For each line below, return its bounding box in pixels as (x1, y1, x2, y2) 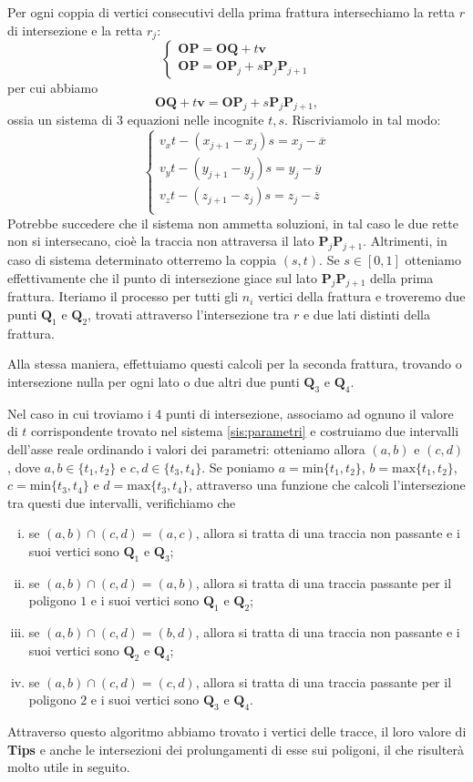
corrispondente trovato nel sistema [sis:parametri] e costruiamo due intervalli (31, 421, 459, 441)
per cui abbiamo (7, 78, 98, 97)
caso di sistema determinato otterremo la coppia (7, 250, 277, 269)
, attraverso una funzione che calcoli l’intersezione (189, 475, 466, 494)
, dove (7, 457, 41, 476)
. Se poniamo (201, 457, 274, 476)
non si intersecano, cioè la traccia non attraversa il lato (7, 231, 314, 250)
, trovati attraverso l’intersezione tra (87, 305, 290, 324)
